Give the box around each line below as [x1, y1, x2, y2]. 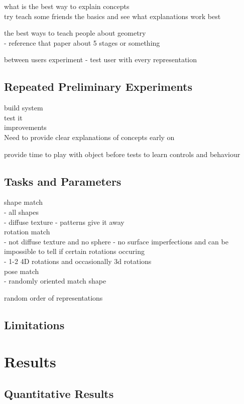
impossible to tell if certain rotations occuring [4, 246, 145, 256]
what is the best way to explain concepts [4, 1, 130, 11]
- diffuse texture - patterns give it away [4, 216, 125, 227]
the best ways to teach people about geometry [4, 28, 146, 38]
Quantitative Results [4, 385, 114, 401]
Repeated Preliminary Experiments [4, 79, 192, 94]
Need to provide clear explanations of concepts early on [4, 131, 175, 142]
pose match [4, 265, 39, 276]
